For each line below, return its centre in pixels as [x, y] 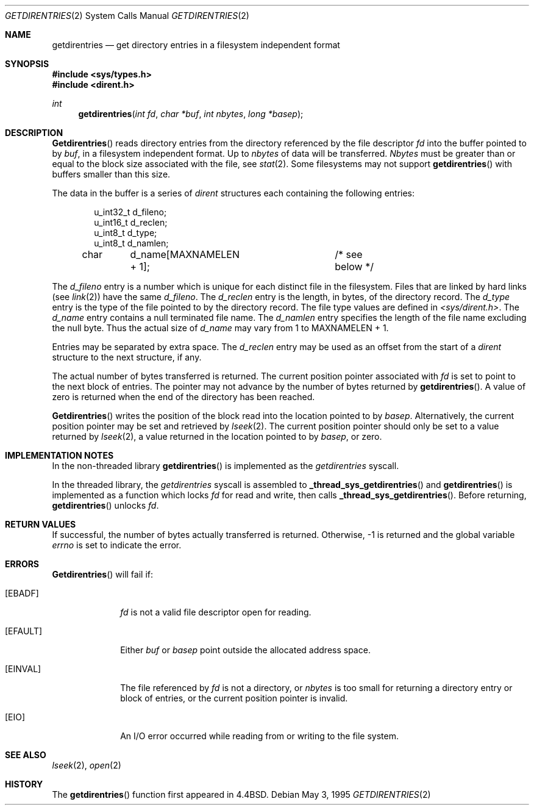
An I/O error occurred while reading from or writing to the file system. [260, 736]
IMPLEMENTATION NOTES [59, 455]
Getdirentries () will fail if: [103, 574]
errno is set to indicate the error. [117, 545]
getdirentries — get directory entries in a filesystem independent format [196, 45]
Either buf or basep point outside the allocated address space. [245, 650]
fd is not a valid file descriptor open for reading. [216, 612]
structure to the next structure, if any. [127, 357]
